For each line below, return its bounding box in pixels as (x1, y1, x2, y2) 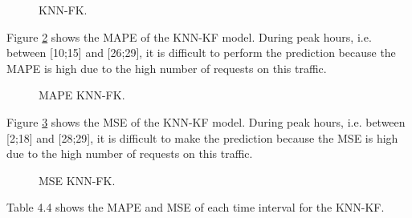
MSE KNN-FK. (39, 172, 116, 188)
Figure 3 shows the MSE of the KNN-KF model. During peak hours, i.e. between (6, 113, 406, 130)
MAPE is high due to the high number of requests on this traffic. (6, 59, 327, 76)
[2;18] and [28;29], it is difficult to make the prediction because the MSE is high (6, 129, 398, 146)
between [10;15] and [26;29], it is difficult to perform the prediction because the (6, 44, 396, 61)
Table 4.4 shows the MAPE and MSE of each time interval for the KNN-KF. (6, 199, 385, 216)
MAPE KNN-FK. (39, 87, 125, 103)
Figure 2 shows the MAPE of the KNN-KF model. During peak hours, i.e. (6, 28, 372, 45)
